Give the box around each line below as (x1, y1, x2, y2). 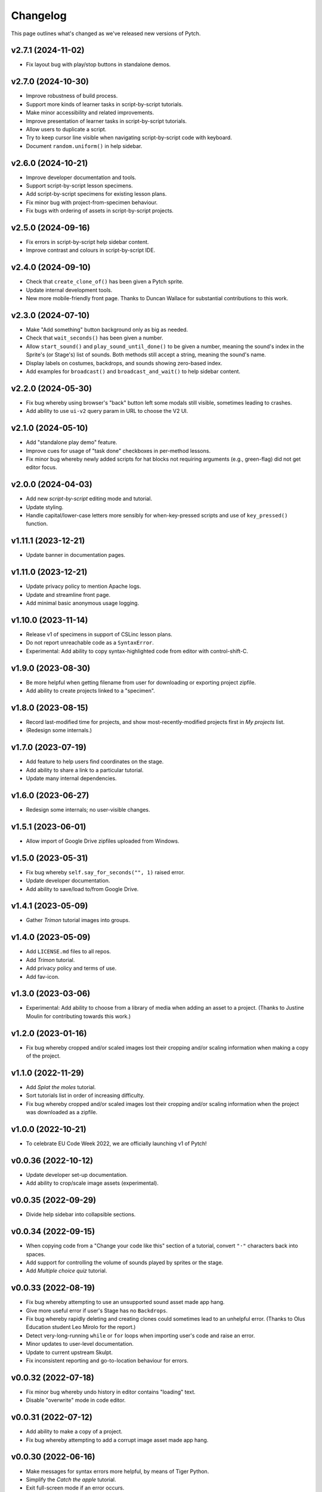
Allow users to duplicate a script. (26, 125, 107, 132)
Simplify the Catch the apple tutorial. (26, 1476, 116, 1483)
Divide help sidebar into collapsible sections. (26, 1211, 136, 1218)
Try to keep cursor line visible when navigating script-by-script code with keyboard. (26, 134, 233, 141)
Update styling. (26, 503, 64, 510)
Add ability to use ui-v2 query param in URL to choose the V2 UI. (26, 408, 188, 415)
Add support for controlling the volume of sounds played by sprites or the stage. (26, 1259, 224, 1266)
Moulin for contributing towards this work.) (26, 1012, 131, 1020)
